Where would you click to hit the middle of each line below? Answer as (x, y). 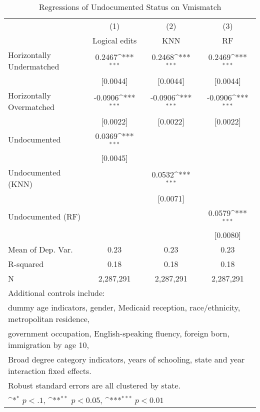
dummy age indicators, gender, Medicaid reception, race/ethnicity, (124, 307)
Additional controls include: (56, 292)
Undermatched (34, 66)
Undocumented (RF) (44, 216)
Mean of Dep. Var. (40, 249)
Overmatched (31, 107)
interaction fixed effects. (50, 370)
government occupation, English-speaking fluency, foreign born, (119, 333)
